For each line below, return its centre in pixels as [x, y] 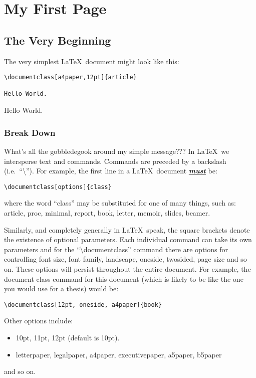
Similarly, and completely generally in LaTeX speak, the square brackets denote [127, 229]
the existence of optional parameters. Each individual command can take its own [128, 239]
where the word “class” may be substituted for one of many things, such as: [120, 203]
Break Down [30, 132]
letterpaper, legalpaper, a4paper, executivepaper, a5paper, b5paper [119, 354]
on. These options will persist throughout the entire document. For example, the [127, 268]
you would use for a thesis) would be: [61, 289]
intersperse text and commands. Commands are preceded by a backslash [115, 161]
